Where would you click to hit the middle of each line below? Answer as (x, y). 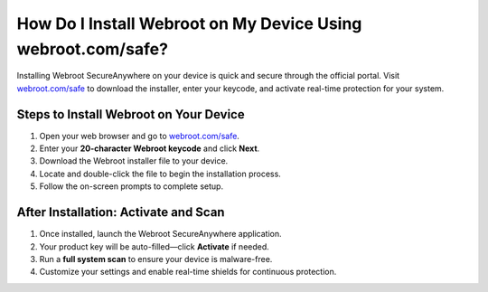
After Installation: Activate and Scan (121, 212)
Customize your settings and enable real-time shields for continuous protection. (188, 272)
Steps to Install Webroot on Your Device (131, 114)
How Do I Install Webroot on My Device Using (189, 24)
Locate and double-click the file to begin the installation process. (160, 174)
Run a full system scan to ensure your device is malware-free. (156, 259)
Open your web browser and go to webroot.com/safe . (139, 136)
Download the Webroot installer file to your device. (134, 161)
